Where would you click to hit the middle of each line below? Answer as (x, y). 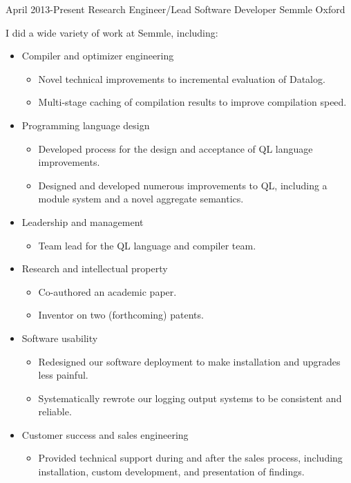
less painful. (63, 375)
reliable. (55, 411)
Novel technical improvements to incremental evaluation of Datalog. (182, 78)
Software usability (60, 338)
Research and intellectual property (95, 268)
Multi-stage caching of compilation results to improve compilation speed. (192, 102)
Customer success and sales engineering (105, 434)
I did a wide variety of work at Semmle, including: (112, 32)
